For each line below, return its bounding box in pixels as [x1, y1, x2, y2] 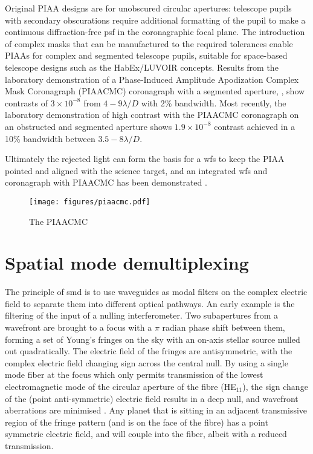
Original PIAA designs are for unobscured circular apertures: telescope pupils [5, 2, 292, 14]
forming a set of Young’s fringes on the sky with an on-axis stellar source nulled [5, 332, 300, 345]
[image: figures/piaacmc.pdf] [29, 197, 150, 206]
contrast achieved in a [214, 120, 295, 132]
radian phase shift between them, [162, 321, 285, 334]
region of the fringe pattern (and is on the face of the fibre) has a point [5, 415, 268, 428]
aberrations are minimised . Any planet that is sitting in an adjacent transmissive [5, 404, 308, 417]
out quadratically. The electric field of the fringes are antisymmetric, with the [5, 345, 292, 357]
